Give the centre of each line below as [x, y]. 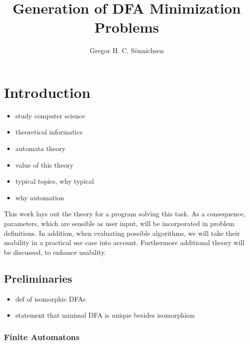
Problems [127, 27]
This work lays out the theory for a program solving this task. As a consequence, [125, 214]
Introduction [47, 92]
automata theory [40, 148]
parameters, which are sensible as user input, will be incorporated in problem [119, 223]
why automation [40, 197]
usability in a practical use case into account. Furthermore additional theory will [124, 242]
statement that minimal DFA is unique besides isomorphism [105, 315]
